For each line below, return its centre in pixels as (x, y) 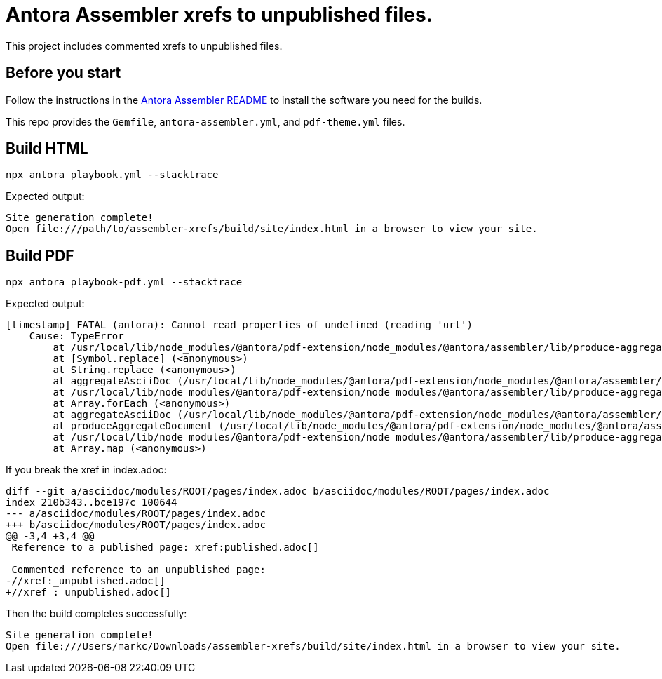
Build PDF (40, 255)
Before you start (63, 73)
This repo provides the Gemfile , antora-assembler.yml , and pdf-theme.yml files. (205, 121)
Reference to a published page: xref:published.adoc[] (165, 547)
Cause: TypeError (76, 336)
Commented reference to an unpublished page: (139, 570)
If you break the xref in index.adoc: (86, 470)
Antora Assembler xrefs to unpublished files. (219, 15)
